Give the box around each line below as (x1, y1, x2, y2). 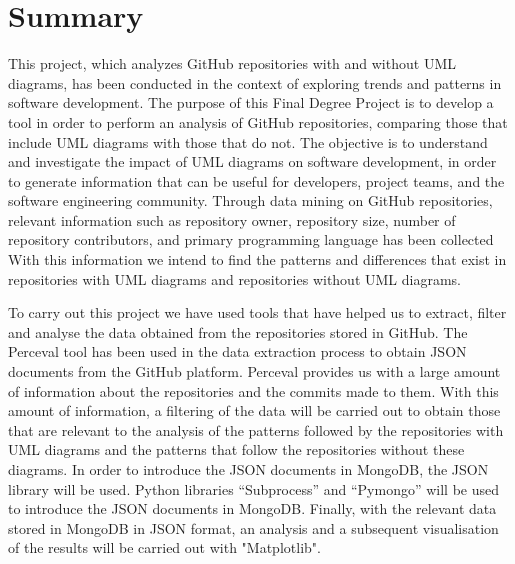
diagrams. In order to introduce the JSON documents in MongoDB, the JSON (8, 459, 489, 479)
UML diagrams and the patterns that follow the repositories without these (8, 439, 465, 460)
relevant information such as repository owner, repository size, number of (8, 209, 456, 230)
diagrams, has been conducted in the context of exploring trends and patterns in (8, 72, 502, 93)
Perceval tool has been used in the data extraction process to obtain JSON (8, 341, 467, 362)
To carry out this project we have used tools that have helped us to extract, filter (8, 302, 507, 323)
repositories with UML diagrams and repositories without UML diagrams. (8, 268, 461, 289)
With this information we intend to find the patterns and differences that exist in (8, 249, 507, 270)
